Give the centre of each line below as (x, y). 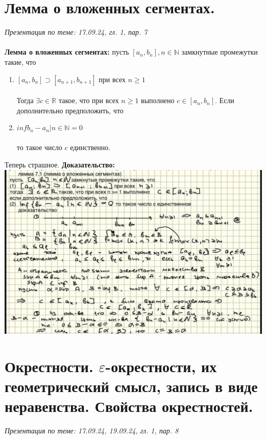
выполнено (158, 100)
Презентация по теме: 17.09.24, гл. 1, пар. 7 (76, 32)
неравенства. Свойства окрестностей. (129, 406)
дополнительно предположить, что (70, 110)
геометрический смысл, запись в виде (131, 386)
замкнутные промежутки (220, 52)
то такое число (39, 147)
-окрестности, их (161, 366)
